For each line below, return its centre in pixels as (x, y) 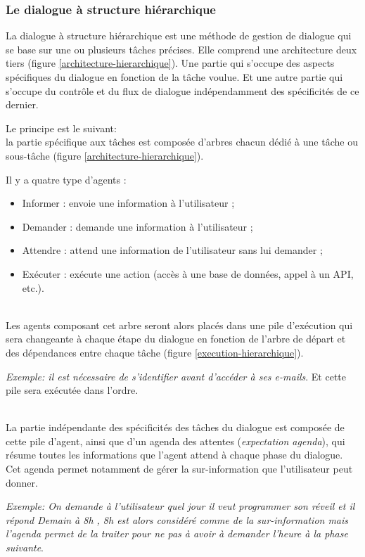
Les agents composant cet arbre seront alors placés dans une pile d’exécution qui (179, 325)
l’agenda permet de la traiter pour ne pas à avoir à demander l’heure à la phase (177, 533)
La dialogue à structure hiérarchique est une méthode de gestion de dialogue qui (179, 36)
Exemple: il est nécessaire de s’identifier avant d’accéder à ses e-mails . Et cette (176, 376)
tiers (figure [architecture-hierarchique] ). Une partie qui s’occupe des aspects (170, 63)
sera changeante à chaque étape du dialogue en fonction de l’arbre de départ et (176, 339)
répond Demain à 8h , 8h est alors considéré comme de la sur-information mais (177, 519)
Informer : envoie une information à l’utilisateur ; (128, 203)
